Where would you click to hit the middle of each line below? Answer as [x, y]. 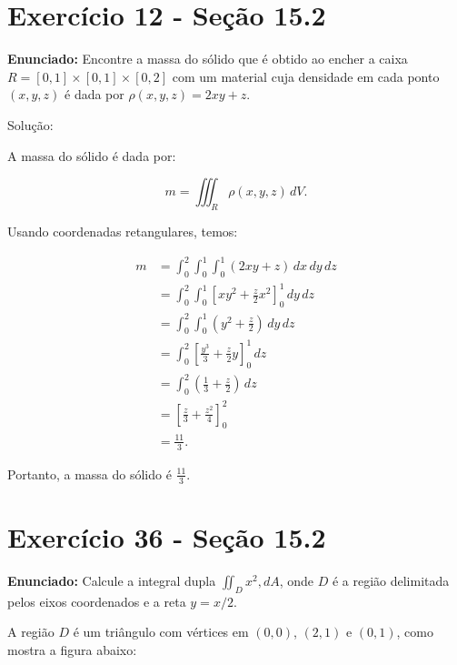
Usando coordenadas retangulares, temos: [123, 231]
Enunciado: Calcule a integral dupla [112, 580]
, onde [297, 580]
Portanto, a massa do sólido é [89, 474]
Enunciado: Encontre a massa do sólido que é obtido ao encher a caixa [208, 59]
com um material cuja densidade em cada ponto [306, 76]
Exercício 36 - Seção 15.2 [167, 536]
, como [415, 632]
